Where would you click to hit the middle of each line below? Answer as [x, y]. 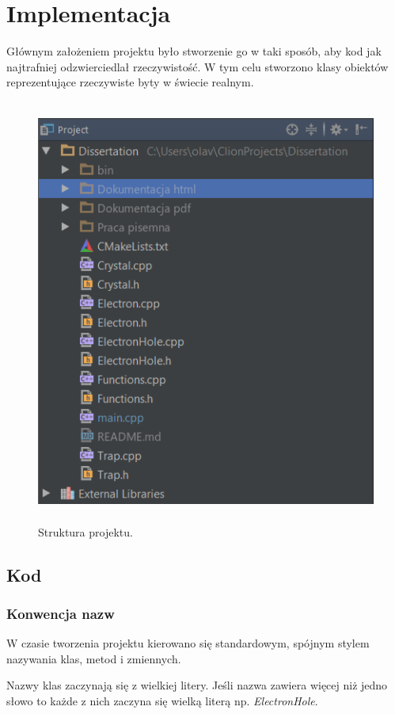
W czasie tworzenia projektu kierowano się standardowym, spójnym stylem [188, 643]
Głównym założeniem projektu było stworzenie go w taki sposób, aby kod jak [194, 51]
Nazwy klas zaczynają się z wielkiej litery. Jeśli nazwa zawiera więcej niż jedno [197, 685]
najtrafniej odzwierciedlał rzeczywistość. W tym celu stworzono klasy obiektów [197, 66]
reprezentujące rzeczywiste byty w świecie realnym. [130, 82]
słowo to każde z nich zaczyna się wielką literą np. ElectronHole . [162, 701]
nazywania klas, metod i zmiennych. [94, 658]
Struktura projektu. [85, 531]
